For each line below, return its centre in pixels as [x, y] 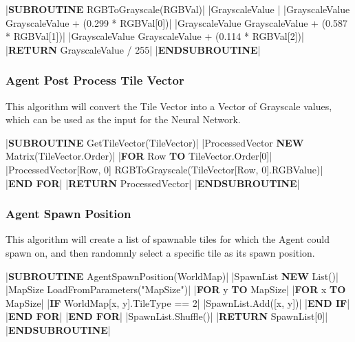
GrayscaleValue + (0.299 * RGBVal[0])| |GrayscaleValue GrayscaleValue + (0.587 [176, 22]
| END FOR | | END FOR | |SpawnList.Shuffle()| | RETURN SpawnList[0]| [167, 316]
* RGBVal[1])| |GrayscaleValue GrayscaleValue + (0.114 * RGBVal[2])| [155, 36]
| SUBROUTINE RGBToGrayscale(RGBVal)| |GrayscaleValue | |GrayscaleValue [178, 9]
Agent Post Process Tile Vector [95, 80]
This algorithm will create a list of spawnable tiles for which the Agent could [168, 239]
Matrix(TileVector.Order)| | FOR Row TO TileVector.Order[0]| [139, 156]
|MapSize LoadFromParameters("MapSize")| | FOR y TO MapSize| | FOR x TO [176, 289]
